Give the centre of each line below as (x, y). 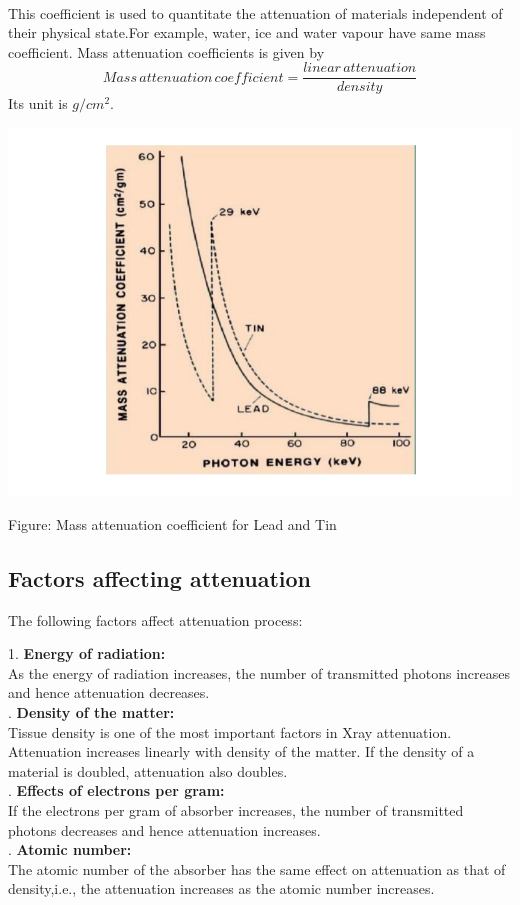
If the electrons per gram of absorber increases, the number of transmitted (236, 809)
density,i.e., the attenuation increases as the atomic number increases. (221, 888)
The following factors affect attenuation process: (155, 619)
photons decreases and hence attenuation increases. (164, 829)
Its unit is (38, 103)
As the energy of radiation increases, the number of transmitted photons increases (259, 672)
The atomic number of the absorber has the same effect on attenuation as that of (257, 868)
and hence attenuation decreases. (109, 692)
